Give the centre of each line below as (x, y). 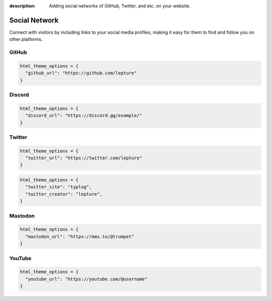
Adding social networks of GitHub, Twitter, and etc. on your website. (120, 6)
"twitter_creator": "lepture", (64, 194)
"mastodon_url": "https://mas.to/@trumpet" (80, 236)
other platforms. (26, 39)
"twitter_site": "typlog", (59, 187)
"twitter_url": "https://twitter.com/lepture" (84, 158)
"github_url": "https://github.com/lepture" (81, 73)
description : (22, 6)
